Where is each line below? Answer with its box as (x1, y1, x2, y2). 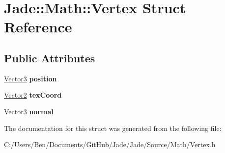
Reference (4, 17, 72, 37)
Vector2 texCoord (4, 90, 62, 100)
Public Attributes (4, 50, 95, 65)
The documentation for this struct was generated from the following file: (4, 123, 222, 133)
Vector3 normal (4, 106, 54, 116)
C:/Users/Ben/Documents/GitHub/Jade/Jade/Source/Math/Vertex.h (4, 139, 216, 150)
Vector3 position (4, 73, 57, 83)
